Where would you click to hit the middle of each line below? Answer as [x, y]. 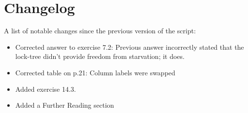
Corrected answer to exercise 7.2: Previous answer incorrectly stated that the [130, 47]
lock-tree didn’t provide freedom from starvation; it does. [100, 56]
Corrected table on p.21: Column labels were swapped [95, 72]
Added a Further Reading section [65, 105]
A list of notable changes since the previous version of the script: [100, 31]
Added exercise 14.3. [46, 89]
